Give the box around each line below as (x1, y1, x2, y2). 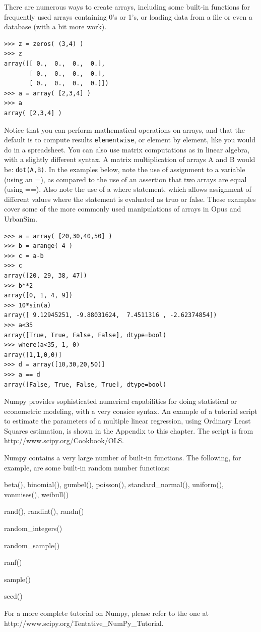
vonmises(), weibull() (4, 489, 69, 499)
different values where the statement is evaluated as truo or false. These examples (4, 193, 256, 204)
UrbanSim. (4, 214, 37, 224)
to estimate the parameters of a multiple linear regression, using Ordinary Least (4, 415, 251, 426)
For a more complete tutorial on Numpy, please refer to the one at (4, 608, 209, 618)
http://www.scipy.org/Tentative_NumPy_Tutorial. (4, 617, 164, 628)
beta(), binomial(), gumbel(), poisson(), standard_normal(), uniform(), (4, 479, 224, 490)
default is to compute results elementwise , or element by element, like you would (4, 134, 256, 145)
